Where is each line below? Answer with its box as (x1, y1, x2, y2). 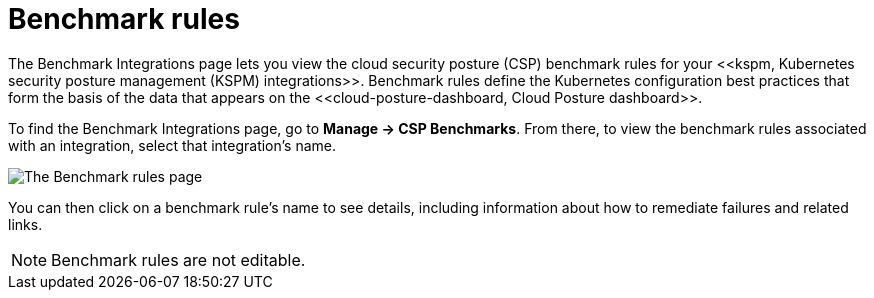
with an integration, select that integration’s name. (8, 136, 337, 154)
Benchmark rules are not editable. (51, 249, 306, 270)
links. (8, 215, 43, 233)
